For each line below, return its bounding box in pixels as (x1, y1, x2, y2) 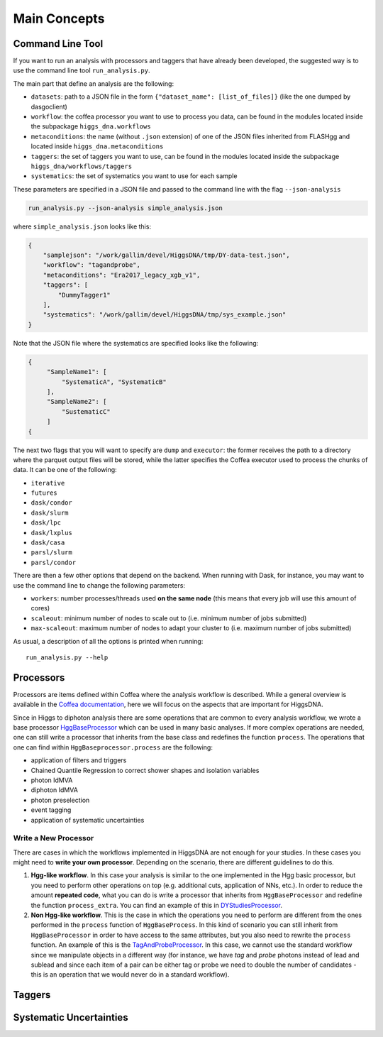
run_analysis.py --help (26, 653, 109, 662)
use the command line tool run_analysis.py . (13, 66, 150, 75)
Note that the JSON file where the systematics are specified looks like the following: (13, 339, 259, 347)
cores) (30, 604, 50, 613)
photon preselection (30, 796, 90, 804)
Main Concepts (13, 11, 105, 26)
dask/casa (30, 539, 65, 547)
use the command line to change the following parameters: (13, 581, 186, 589)
